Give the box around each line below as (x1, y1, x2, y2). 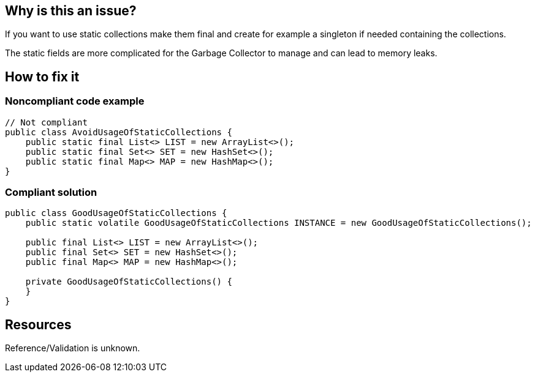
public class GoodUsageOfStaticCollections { (5, 208, 227, 218)
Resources (5, 316, 72, 332)
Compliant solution (5, 186, 97, 199)
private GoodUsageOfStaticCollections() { (25, 277, 232, 287)
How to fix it (5, 69, 80, 84)
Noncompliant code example (5, 95, 145, 108)
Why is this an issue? (5, 3, 137, 18)
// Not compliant (5, 117, 88, 127)
